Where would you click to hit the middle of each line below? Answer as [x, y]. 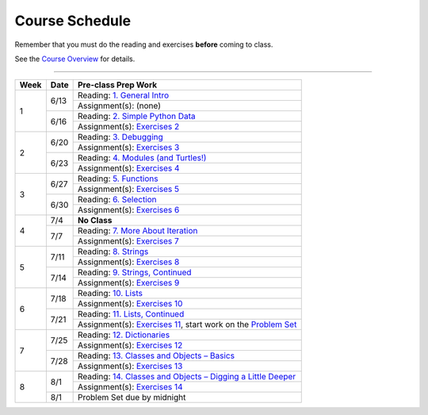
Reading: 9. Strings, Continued [134, 272]
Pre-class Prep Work [117, 85]
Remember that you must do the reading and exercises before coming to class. [144, 44]
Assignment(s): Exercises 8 [128, 262]
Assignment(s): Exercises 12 [130, 345]
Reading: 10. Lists [110, 294]
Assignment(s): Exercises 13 [130, 367]
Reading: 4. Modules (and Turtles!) [142, 158]
